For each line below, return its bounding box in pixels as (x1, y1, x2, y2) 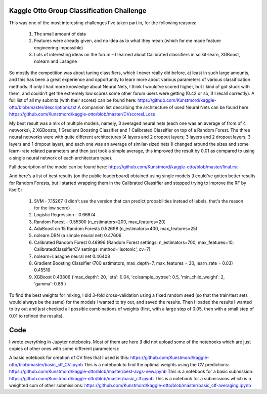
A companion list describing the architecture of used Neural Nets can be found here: (77, 104, 250, 110)
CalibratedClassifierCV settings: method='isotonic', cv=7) (34, 246, 151, 252)
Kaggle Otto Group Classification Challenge (9, 6, 147, 15)
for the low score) (34, 205, 70, 211)
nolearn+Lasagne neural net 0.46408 (34, 253, 111, 259)
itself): (9, 187, 22, 193)
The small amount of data (34, 31, 86, 37)
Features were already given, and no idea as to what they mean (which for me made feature (34, 38, 221, 44)
